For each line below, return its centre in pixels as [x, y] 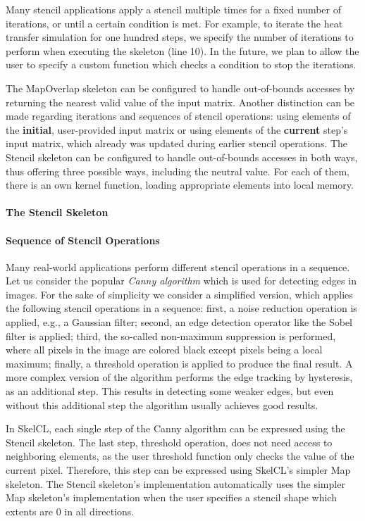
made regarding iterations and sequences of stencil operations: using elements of [178, 116]
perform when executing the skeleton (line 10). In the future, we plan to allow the [182, 50]
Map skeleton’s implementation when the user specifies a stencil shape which [171, 497]
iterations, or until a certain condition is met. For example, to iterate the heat [174, 23]
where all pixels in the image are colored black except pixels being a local [164, 350]
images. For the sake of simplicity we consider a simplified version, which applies [179, 294]
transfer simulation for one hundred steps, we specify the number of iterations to [180, 37]
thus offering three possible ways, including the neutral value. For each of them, [178, 171]
